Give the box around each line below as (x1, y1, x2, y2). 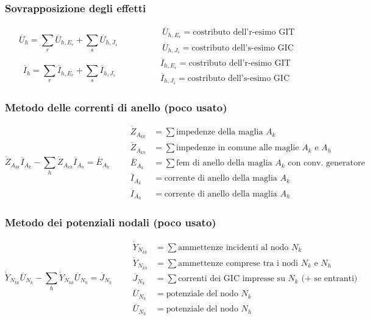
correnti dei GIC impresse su (178, 274, 285, 283)
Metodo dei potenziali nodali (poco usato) (5, 215, 216, 230)
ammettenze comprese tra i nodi (178, 259, 298, 268)
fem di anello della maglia (176, 159, 272, 168)
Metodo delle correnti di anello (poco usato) (5, 99, 227, 114)
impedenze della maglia (176, 128, 263, 137)
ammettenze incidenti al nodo (178, 243, 289, 252)
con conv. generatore (288, 159, 365, 168)
